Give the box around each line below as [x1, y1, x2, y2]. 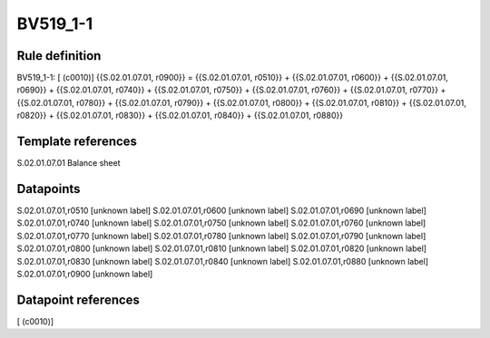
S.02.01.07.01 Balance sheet [16, 158, 121, 169]
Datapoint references [16, 292, 141, 307]
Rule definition [16, 48, 102, 63]
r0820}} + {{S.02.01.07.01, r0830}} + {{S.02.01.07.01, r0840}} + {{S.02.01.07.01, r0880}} [16, 110, 344, 121]
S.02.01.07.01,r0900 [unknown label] [16, 268, 153, 279]
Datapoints [16, 181, 81, 197]
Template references [16, 134, 138, 150]
